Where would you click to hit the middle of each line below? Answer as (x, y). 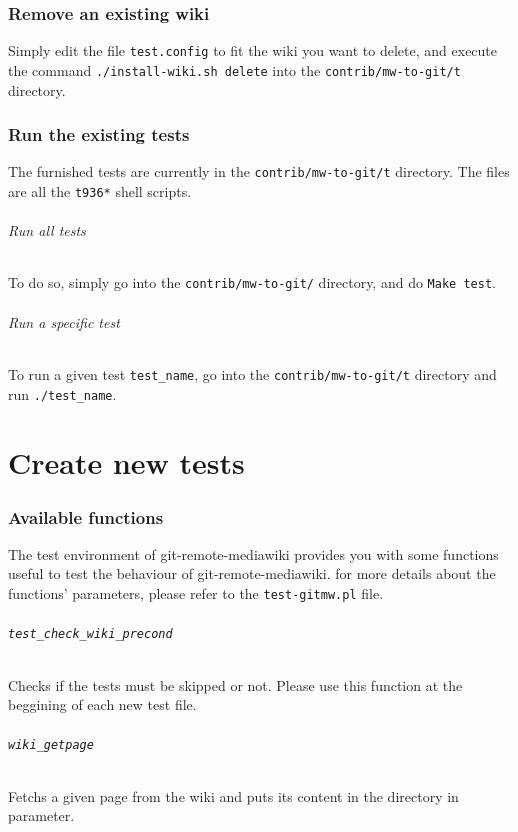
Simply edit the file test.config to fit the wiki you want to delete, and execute (253, 50)
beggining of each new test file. (102, 704)
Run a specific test (64, 321)
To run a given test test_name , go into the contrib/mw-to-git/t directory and (252, 373)
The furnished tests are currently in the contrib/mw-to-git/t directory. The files (259, 171)
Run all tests (47, 230)
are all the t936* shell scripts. (100, 191)
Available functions (86, 516)
